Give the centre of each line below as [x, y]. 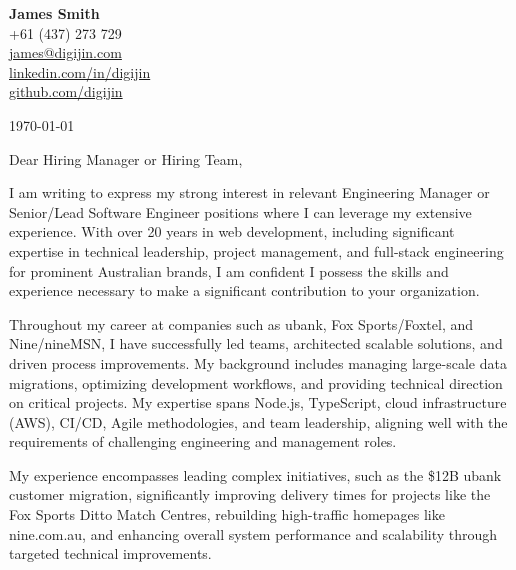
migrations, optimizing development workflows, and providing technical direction [256, 382]
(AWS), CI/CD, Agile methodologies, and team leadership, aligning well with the [258, 421]
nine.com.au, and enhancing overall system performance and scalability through [253, 533]
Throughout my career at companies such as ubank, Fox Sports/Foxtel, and [241, 323]
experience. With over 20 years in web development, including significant [232, 231]
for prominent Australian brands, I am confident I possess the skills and [229, 270]
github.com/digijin [66, 91]
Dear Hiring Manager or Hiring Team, [126, 158]
